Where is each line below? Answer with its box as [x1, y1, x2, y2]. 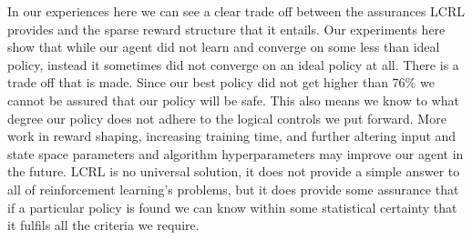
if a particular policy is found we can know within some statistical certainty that [7, 197, 457, 216]
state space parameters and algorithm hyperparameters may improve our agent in [7, 144, 464, 163]
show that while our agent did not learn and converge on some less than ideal [7, 37, 440, 56]
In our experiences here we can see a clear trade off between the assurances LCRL [7, 2, 465, 20]
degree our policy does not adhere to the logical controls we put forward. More [7, 108, 446, 127]
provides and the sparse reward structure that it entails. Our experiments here [7, 19, 446, 38]
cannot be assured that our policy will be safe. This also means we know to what [7, 90, 459, 109]
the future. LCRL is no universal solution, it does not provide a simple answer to [7, 162, 460, 181]
